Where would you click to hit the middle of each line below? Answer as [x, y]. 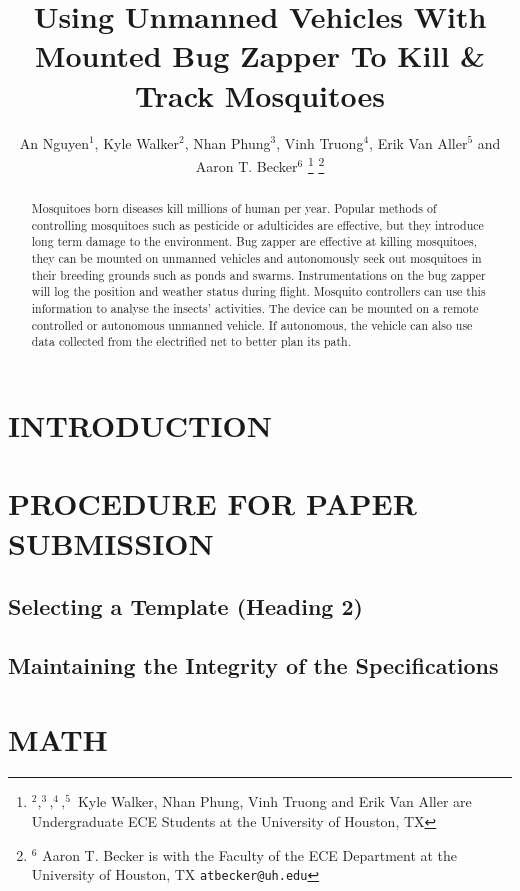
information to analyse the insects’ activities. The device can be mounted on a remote [255, 308]
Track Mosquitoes [260, 94]
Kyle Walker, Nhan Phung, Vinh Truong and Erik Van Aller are [274, 801]
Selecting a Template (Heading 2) [185, 606]
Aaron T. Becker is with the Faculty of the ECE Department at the [250, 854]
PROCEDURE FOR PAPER [212, 503]
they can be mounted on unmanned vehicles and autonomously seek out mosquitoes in [256, 258]
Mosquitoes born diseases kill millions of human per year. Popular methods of [234, 208]
